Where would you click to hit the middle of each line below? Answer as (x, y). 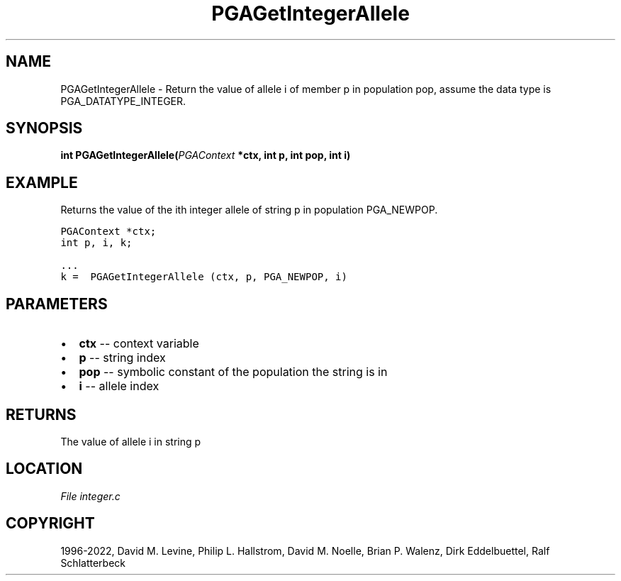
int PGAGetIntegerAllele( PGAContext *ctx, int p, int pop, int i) (206, 155)
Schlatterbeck (93, 563)
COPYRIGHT (50, 524)
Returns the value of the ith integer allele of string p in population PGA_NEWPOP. (249, 210)
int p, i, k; (96, 243)
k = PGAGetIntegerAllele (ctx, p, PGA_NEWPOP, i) (204, 277)
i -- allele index (119, 386)
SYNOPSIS (44, 128)
